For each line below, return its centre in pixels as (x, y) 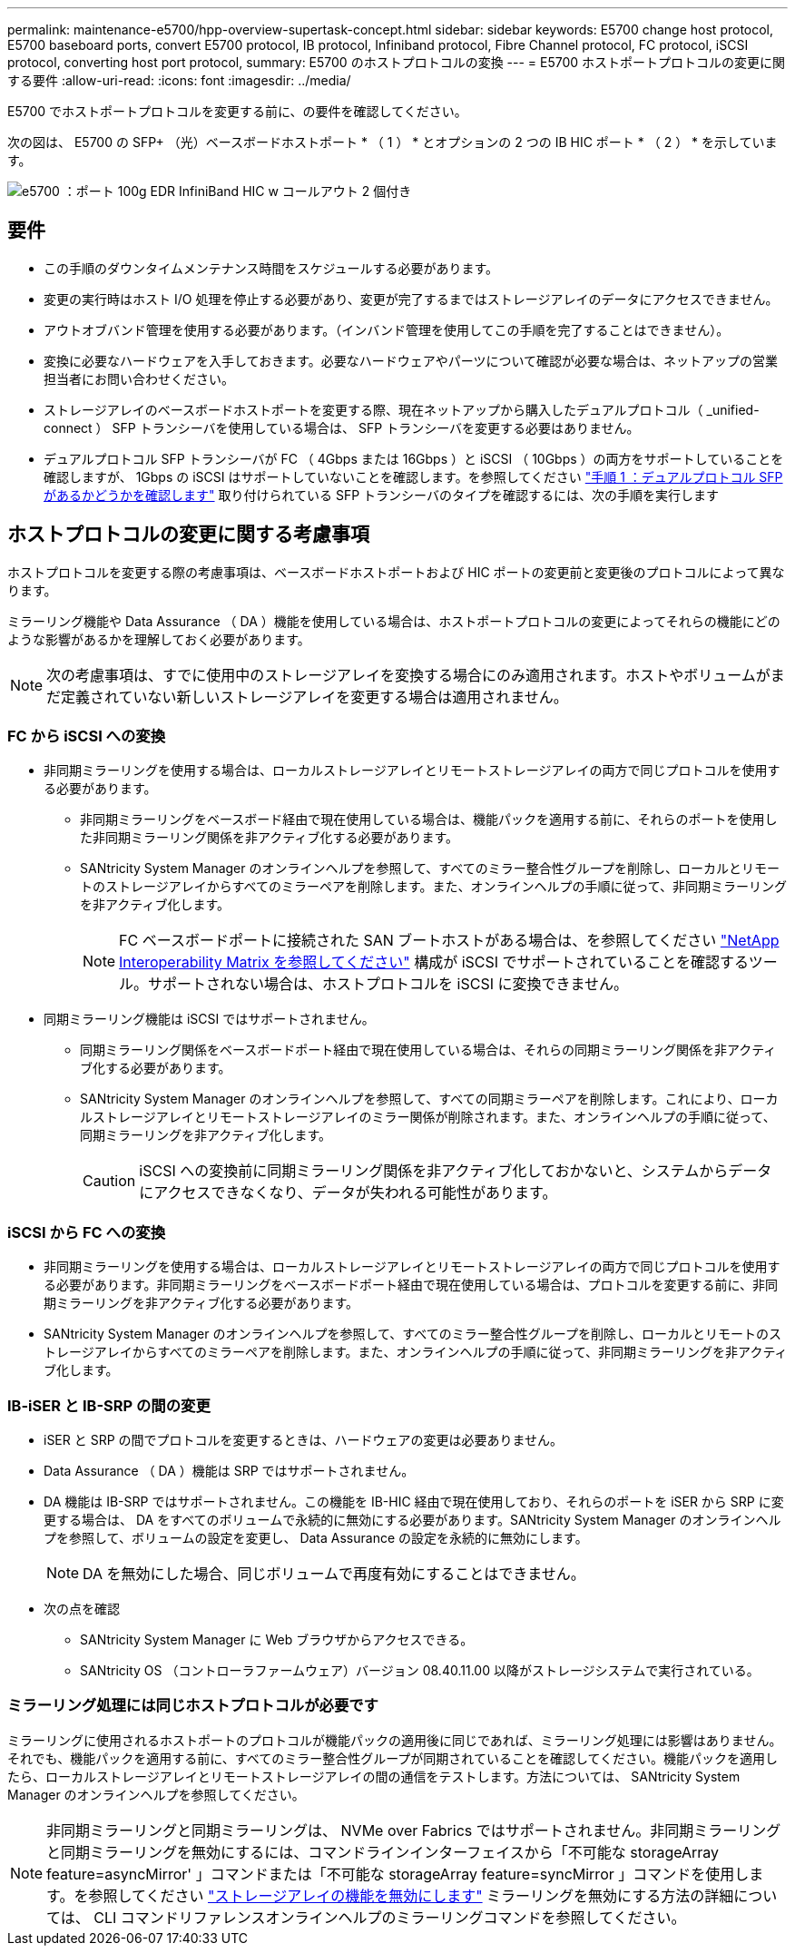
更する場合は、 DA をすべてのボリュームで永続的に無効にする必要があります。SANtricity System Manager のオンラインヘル (412, 1519)
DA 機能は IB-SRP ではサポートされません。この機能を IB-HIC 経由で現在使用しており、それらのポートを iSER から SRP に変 (414, 1501)
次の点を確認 (82, 1608)
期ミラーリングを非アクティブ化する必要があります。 (201, 1303)
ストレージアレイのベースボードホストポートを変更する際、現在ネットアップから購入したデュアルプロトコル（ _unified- (402, 409)
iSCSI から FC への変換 (87, 1232)
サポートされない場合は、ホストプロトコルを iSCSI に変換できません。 (388, 984)
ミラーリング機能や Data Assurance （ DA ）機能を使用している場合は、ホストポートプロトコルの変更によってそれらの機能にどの (394, 621)
